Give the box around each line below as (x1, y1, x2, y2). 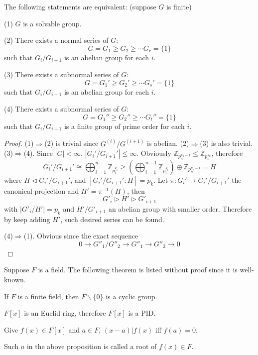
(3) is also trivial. (200, 138, 253, 148)
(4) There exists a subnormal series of (4, 104, 119, 114)
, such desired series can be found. (60, 214, 164, 224)
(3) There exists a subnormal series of (4, 69, 119, 80)
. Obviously (136, 148, 171, 158)
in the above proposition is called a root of (26, 341, 157, 352)
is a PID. (128, 308, 156, 318)
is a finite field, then (17, 291, 79, 301)
